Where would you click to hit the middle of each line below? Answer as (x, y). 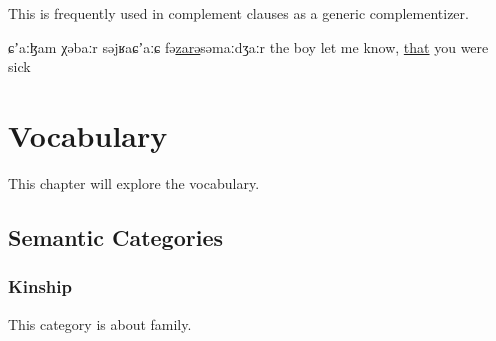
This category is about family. (100, 323)
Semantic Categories (115, 236)
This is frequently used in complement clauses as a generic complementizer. (238, 13)
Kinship (40, 286)
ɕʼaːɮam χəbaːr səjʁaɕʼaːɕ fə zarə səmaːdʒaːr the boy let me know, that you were (248, 46)
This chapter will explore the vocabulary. (134, 182)
